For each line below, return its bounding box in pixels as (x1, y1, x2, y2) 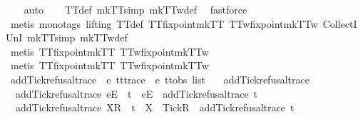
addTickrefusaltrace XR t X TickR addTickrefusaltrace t (15, 100, 295, 115)
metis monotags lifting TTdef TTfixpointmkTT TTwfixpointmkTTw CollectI (10, 16, 357, 31)
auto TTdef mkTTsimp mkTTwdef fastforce (24, 2, 247, 16)
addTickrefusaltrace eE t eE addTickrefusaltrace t (15, 86, 258, 101)
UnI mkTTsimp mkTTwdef (6, 30, 128, 45)
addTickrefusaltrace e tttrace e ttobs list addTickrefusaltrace (10, 71, 310, 86)
